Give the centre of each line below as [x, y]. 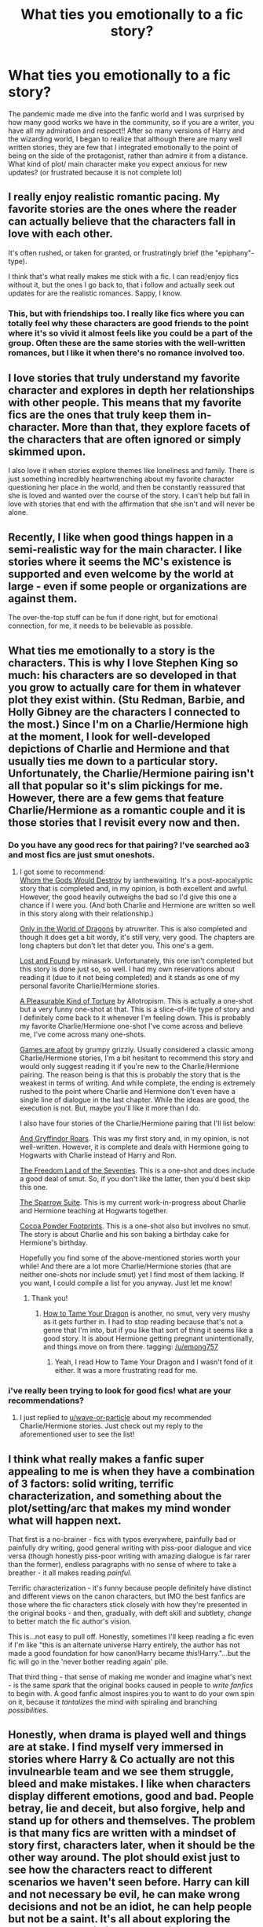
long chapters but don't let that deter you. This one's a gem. [117, 945]
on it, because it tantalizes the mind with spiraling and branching [113, 1702]
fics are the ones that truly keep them [102, 415]
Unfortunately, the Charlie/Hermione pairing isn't [131, 773]
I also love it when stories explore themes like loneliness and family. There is [131, 471]
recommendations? [46, 1400]
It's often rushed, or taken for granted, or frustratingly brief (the [111, 252]
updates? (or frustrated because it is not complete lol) [95, 172]
